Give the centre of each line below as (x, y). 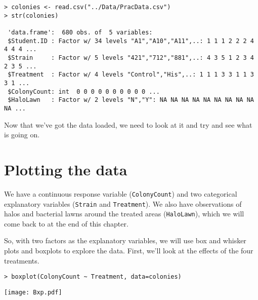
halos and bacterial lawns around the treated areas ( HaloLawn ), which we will (124, 214)
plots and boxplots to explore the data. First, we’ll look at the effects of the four (129, 250)
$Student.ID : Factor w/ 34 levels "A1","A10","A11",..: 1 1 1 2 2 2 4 (131, 41)
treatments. (22, 260)
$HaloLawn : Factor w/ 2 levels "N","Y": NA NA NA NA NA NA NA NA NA (131, 100)
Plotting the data (66, 169)
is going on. (22, 135)
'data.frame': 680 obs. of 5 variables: (80, 32)
